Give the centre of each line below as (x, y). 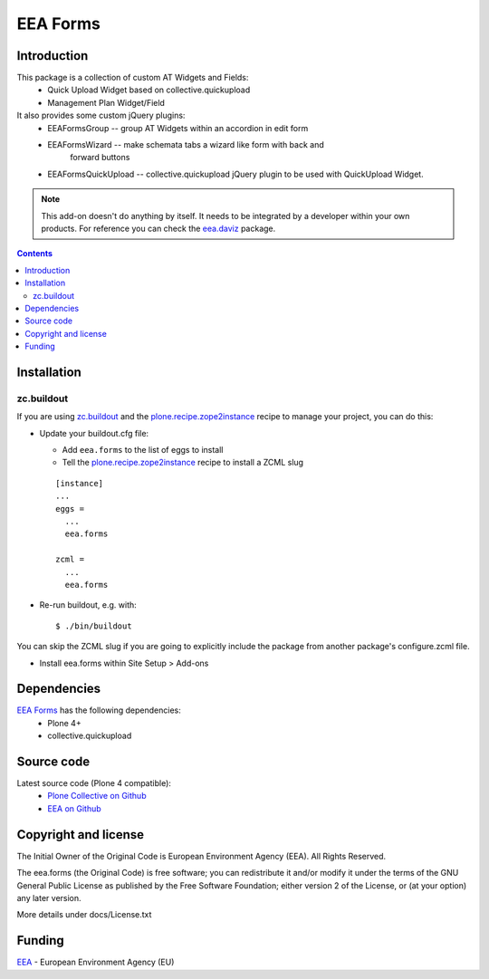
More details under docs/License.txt (84, 915)
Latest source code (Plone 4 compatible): (94, 783)
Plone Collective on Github (97, 796)
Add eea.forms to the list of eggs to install (143, 450)
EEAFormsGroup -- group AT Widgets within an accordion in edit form (178, 128)
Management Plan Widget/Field (106, 102)
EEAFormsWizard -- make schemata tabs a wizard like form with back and (186, 145)
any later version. (49, 897)
